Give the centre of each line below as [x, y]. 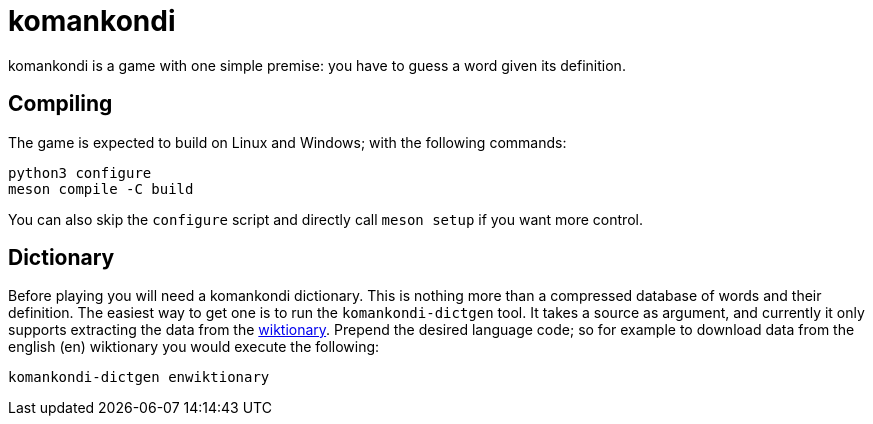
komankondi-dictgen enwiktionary [139, 377]
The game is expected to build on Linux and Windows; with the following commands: [287, 142]
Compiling [60, 104]
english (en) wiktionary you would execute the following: [194, 347]
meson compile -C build [101, 188]
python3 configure [80, 172]
